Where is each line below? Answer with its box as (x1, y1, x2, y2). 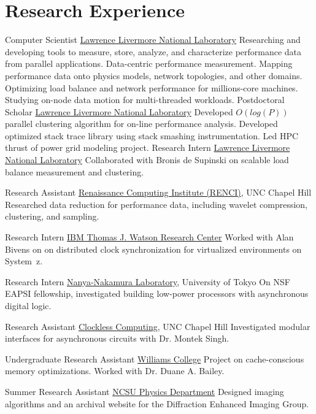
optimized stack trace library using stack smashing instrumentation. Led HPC (5, 129, 299, 142)
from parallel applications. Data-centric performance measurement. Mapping (5, 57, 293, 70)
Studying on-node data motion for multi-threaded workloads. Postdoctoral (5, 93, 285, 106)
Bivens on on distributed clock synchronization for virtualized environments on (5, 242, 302, 255)
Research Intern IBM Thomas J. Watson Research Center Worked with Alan (5, 231, 294, 243)
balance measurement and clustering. (5, 165, 144, 178)
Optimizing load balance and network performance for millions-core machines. (5, 81, 298, 94)
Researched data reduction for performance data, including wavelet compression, (5, 197, 307, 210)
